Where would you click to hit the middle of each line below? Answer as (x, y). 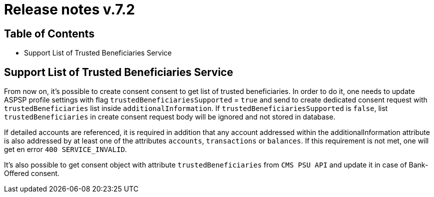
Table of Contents (49, 33)
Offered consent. (32, 173)
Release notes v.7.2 (70, 9)
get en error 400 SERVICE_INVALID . (66, 149)
